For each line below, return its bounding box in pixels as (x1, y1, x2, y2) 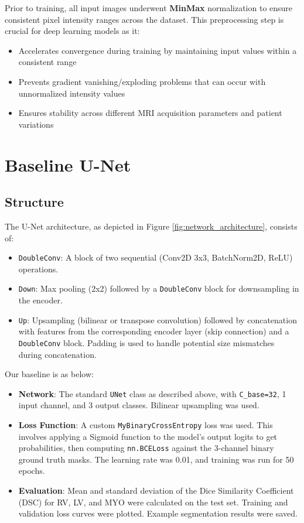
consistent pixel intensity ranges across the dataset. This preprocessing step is (5, 13, 284, 25)
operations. (18, 262, 59, 275)
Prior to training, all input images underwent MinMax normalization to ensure (5, 2, 293, 13)
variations (18, 118, 54, 130)
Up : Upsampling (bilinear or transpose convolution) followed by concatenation (18, 313, 297, 326)
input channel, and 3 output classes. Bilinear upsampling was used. (18, 399, 259, 411)
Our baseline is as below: (5, 368, 94, 380)
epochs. (18, 464, 45, 477)
